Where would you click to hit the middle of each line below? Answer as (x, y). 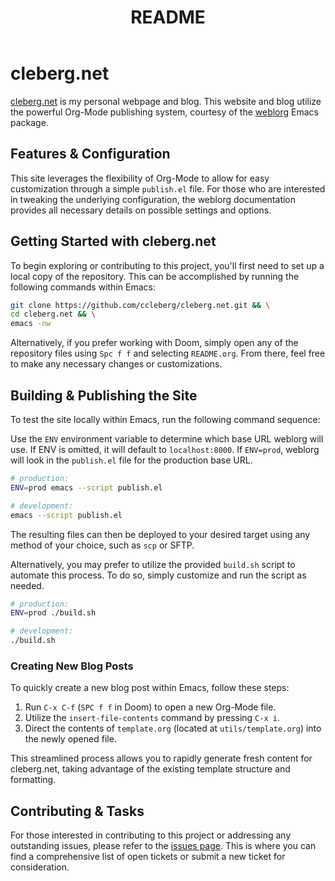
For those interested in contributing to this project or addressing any (151, 835)
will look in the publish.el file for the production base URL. (131, 460)
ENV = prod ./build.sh (53, 613)
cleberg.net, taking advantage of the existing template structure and (150, 769)
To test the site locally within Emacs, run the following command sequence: (165, 419)
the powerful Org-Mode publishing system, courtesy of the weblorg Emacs (165, 112)
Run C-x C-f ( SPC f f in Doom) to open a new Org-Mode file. (150, 707)
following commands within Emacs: (83, 287)
